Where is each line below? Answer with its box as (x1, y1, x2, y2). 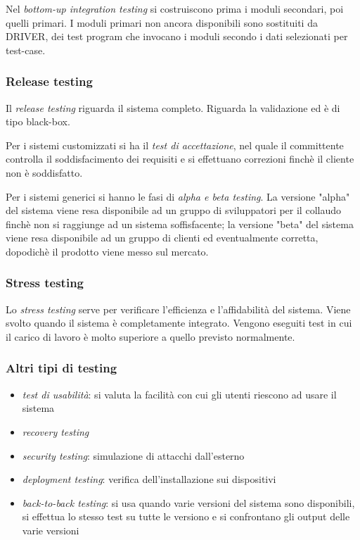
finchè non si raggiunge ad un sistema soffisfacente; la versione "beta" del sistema (6, 216, 354, 231)
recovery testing (22, 424, 89, 439)
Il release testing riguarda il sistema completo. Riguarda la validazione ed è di (6, 100, 340, 115)
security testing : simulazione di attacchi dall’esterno (22, 448, 245, 463)
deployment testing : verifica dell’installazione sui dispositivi (22, 472, 276, 486)
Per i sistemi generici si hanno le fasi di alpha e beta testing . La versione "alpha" (6, 189, 350, 203)
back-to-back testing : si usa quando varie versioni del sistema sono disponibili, (22, 495, 355, 510)
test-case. (6, 42, 46, 57)
